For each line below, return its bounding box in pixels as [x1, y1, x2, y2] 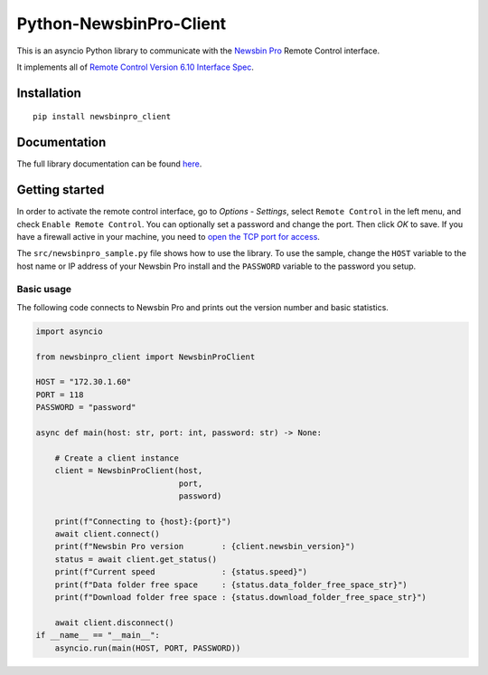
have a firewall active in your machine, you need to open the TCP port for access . [16, 231, 321, 242]
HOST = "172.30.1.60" [35, 376, 132, 387]
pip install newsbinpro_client [33, 111, 172, 122]
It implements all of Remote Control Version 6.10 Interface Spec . [16, 62, 255, 72]
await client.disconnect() [54, 617, 175, 628]
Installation [16, 85, 81, 100]
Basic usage [16, 283, 72, 296]
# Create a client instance [54, 452, 180, 463]
